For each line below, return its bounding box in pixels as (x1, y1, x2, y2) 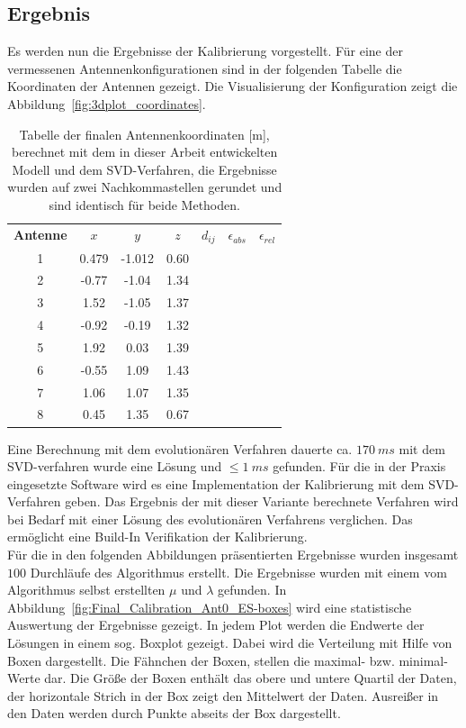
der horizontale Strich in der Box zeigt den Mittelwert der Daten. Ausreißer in (7, 686, 439, 705)
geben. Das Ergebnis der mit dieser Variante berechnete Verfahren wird (65, 492, 459, 511)
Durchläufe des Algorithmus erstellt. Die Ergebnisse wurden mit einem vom (30, 562, 447, 581)
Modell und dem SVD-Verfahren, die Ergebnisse (12, 159, 277, 178)
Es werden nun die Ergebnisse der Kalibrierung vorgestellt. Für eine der (7, 41, 403, 60)
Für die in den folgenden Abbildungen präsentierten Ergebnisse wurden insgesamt (7, 545, 459, 564)
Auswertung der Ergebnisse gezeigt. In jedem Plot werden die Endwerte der (7, 615, 425, 634)
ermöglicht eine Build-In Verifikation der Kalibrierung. (7, 527, 308, 546)
